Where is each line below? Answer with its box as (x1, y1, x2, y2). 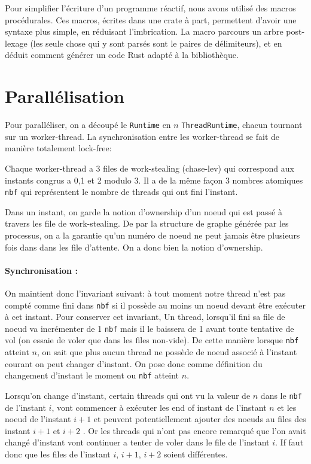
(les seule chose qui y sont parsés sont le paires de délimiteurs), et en (30, 36, 282, 49)
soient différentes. (164, 447, 228, 460)
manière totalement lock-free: (5, 142, 112, 154)
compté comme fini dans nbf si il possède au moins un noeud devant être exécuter (5, 298, 306, 311)
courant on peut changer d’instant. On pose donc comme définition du (5, 357, 263, 370)
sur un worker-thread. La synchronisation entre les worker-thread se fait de (5, 130, 280, 142)
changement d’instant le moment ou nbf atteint (5, 369, 179, 381)
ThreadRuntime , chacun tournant (181, 118, 303, 131)
